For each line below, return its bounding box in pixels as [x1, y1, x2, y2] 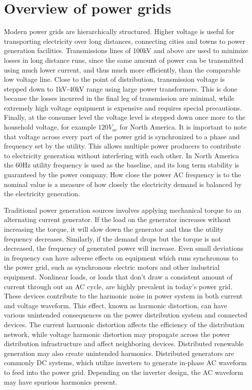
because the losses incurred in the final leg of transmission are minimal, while [4, 93, 234, 103]
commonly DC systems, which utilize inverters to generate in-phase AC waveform [4, 357, 247, 368]
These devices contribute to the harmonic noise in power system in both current [4, 291, 243, 301]
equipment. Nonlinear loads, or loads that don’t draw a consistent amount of [4, 271, 233, 281]
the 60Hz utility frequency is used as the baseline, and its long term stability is [4, 160, 239, 170]
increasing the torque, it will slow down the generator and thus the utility [4, 224, 224, 234]
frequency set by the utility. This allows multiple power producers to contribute [4, 141, 241, 151]
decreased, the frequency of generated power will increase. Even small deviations [4, 243, 244, 253]
